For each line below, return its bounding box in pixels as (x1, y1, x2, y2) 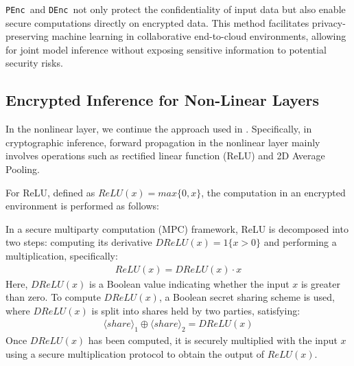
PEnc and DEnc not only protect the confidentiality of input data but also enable (5, 2, 346, 16)
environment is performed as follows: (5, 198, 159, 213)
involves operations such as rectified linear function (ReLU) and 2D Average (5, 148, 325, 163)
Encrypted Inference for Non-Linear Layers (5, 89, 319, 111)
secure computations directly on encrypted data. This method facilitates (5, 15, 309, 30)
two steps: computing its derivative (5, 235, 152, 249)
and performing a (263, 235, 337, 249)
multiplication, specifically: (5, 248, 118, 262)
